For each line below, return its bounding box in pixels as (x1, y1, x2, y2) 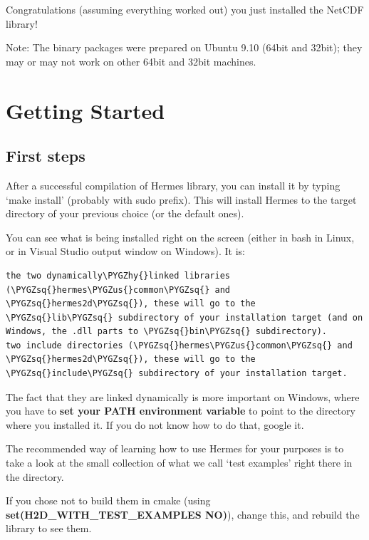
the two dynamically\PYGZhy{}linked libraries (6, 270, 230, 281)
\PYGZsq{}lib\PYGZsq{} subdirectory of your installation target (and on (6, 312, 363, 323)
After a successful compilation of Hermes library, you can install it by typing (6, 177, 341, 192)
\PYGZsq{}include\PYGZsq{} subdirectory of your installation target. (6, 368, 348, 379)
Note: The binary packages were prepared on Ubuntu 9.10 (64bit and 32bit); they (6, 40, 363, 55)
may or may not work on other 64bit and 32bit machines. (6, 53, 256, 68)
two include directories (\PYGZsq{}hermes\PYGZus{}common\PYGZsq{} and (6, 340, 353, 351)
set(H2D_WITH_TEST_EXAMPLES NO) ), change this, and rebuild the (6, 507, 360, 521)
